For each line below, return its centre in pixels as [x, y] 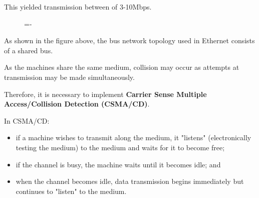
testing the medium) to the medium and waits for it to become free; [120, 147]
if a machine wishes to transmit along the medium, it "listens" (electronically [134, 137]
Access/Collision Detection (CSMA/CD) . [77, 104]
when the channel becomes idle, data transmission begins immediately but [130, 181]
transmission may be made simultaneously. [69, 77]
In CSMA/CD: [27, 120]
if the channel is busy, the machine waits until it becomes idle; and [118, 164]
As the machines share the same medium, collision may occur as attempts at [122, 67]
